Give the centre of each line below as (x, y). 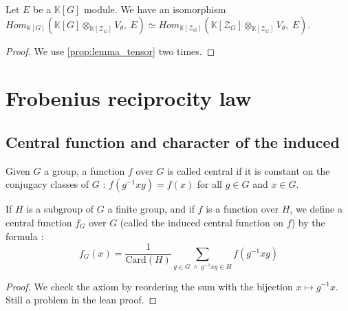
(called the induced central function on (202, 222)
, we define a (316, 209)
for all (210, 184)
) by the (308, 222)
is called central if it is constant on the (249, 170)
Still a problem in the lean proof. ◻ (81, 300)
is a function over (242, 209)
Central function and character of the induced (173, 141)
